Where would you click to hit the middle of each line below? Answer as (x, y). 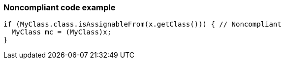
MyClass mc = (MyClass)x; (62, 32)
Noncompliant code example (60, 7)
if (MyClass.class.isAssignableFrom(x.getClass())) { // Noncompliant (142, 24)
